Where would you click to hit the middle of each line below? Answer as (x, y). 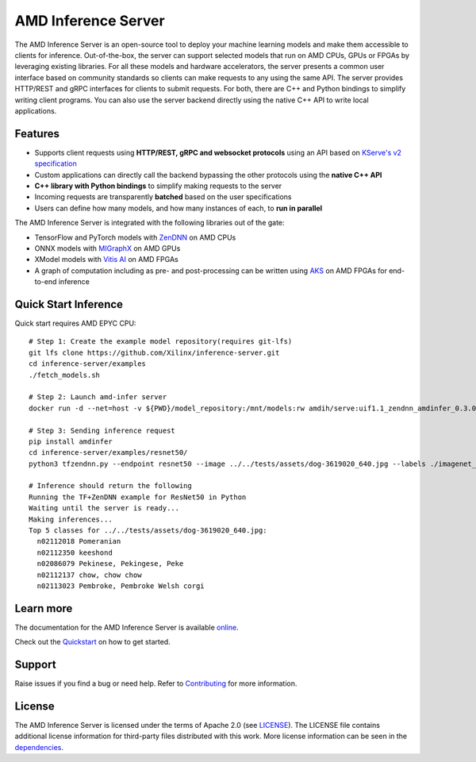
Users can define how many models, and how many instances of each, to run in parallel (178, 208)
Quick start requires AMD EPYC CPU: (75, 323)
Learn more (44, 608)
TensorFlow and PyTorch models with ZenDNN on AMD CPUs (135, 237)
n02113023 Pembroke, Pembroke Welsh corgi (121, 586)
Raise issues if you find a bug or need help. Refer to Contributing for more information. (156, 683)
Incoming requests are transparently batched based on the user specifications (163, 197)
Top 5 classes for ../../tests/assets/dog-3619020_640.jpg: (148, 531)
